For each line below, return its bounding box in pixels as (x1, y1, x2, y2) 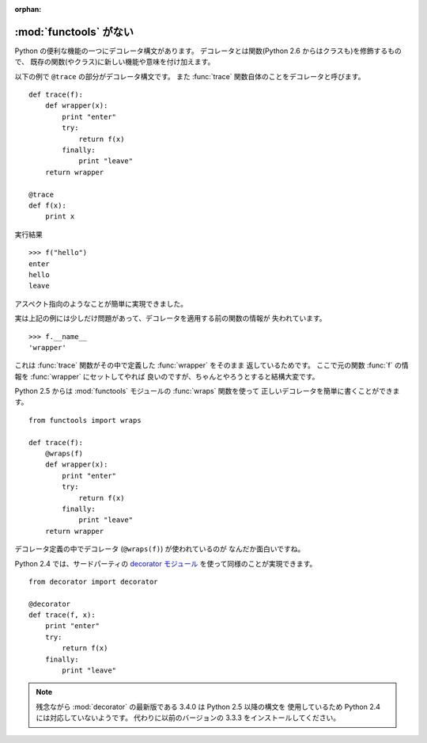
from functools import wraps (28, 416, 142, 425)
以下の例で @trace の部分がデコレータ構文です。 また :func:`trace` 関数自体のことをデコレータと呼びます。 (14, 71, 365, 81)
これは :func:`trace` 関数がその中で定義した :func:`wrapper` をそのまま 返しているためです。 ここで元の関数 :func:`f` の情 (14, 360, 409, 370)
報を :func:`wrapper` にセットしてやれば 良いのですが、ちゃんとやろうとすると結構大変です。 (14, 371, 319, 381)
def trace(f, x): (28, 611, 96, 619)
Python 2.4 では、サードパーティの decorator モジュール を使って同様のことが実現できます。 (14, 558, 317, 568)
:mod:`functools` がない (14, 25, 134, 39)
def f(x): (28, 200, 66, 210)
